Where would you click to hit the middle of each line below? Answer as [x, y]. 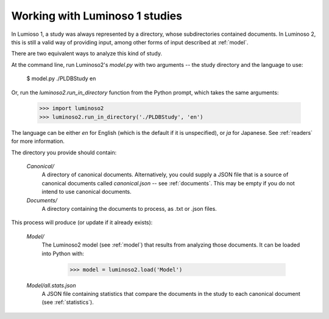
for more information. [38, 141]
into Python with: [63, 253]
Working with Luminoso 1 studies [97, 16]
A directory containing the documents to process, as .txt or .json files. [129, 208]
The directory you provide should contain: [64, 153]
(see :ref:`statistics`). [68, 302]
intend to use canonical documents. [87, 192]
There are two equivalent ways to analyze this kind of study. [87, 53]
